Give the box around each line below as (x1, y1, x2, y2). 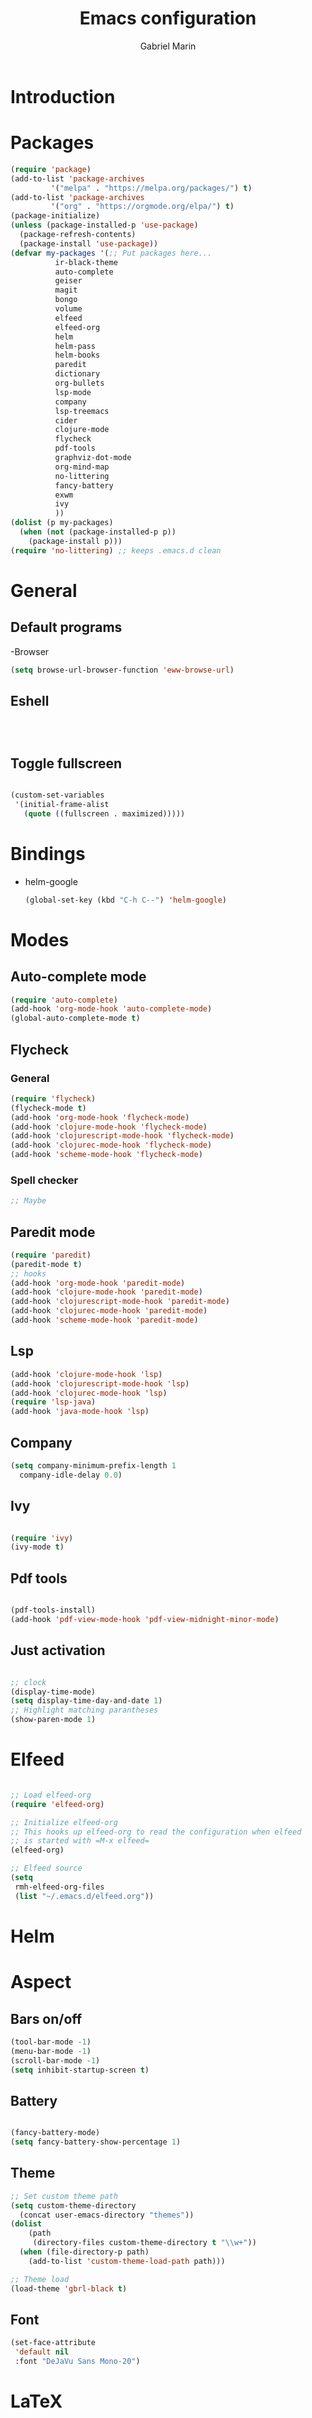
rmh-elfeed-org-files (14, 1882, 105, 1892)
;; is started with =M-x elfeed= (10, 1836, 150, 1846)
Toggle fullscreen (10, 755, 123, 772)
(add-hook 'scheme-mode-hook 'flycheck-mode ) (10, 1150, 203, 1160)
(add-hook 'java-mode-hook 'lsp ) (10, 1407, 150, 1417)
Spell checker (10, 1173, 79, 1187)
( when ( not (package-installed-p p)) (19, 527, 177, 537)
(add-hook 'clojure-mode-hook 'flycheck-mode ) (10, 1122, 208, 1132)
